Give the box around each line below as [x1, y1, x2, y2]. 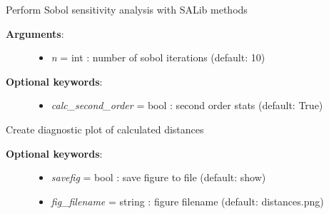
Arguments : [6, 26, 64, 41]
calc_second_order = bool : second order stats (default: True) [51, 98, 323, 113]
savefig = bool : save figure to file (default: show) [51, 170, 266, 185]
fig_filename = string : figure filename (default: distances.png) [51, 193, 324, 208]
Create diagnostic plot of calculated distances [6, 121, 204, 136]
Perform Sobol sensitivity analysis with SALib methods [6, 2, 248, 16]
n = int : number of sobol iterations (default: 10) [51, 50, 265, 65]
